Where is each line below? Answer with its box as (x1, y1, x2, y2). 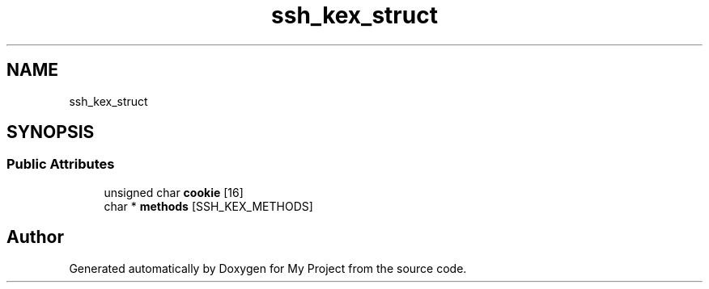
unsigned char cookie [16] (104, 185, 244, 199)
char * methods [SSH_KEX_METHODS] (104, 199, 313, 213)
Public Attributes (6, 156, 115, 173)
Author (6, 227, 64, 248)
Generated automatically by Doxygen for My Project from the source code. (69, 261, 467, 275)
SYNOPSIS (6, 122, 95, 143)
